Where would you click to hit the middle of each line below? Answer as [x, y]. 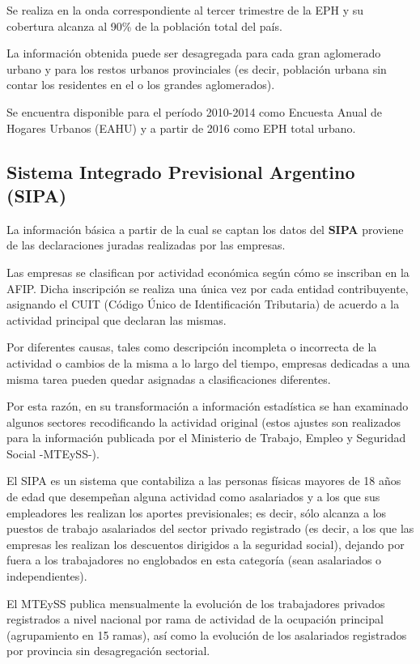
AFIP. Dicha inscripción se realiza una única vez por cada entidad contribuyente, [208, 288]
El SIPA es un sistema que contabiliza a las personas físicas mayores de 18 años [204, 481]
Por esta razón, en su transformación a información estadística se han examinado [208, 406]
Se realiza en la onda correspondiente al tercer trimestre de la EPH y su [185, 10]
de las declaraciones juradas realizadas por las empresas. [146, 245]
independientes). [47, 576]
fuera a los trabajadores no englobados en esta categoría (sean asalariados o [194, 560]
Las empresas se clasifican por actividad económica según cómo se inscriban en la [208, 272]
